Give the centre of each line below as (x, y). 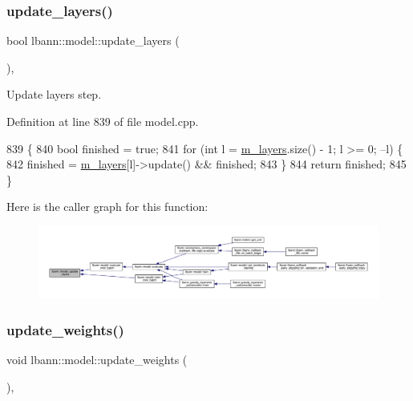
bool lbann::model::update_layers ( (93, 41)
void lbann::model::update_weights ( (97, 360)
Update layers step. (54, 94)
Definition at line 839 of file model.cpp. (103, 121)
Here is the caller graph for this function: (107, 207)
